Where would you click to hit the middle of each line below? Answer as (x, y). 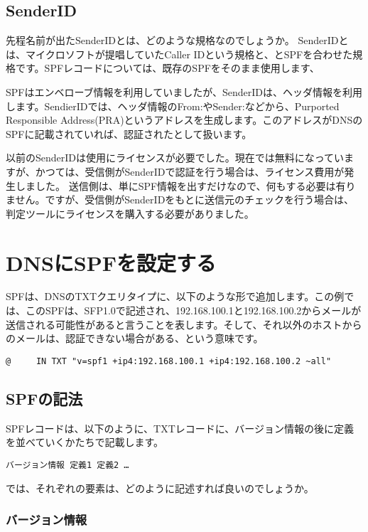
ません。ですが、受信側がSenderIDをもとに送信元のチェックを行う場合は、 (180, 199)
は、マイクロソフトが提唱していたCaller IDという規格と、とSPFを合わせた (179, 54)
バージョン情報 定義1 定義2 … (67, 465)
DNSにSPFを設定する (111, 262)
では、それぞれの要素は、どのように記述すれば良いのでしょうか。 (160, 488)
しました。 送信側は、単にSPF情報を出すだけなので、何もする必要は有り (185, 185)
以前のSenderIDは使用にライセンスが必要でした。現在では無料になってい (175, 158)
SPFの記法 (44, 398)
